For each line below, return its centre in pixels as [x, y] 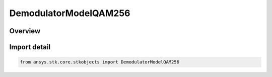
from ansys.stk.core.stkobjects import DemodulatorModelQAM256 [100, 62]
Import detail [30, 47]
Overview [25, 31]
